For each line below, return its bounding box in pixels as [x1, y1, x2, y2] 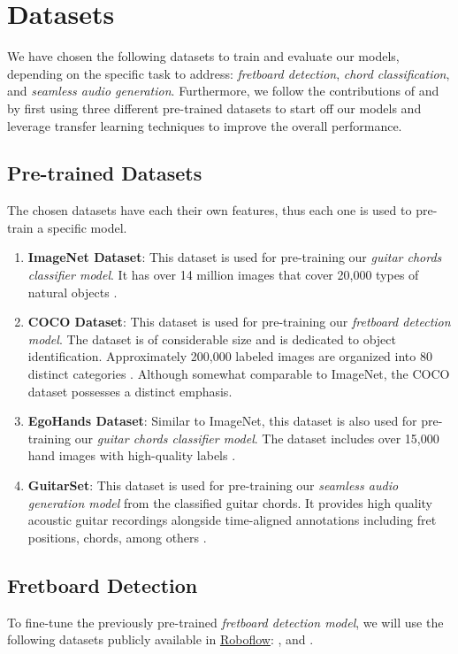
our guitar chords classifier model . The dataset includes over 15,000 [74, 428, 439, 447]
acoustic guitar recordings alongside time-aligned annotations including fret [27, 511, 437, 529]
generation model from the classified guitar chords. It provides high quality [27, 493, 432, 512]
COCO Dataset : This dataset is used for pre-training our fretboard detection [27, 312, 451, 331]
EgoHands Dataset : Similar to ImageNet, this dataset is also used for [27, 412, 417, 430]
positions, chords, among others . [27, 527, 207, 546]
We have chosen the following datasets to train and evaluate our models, [7, 47, 400, 65]
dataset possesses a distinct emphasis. [27, 381, 233, 400]
